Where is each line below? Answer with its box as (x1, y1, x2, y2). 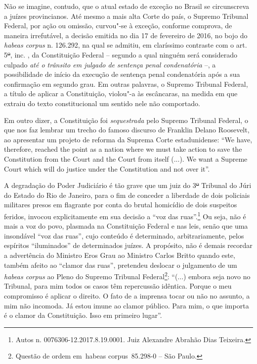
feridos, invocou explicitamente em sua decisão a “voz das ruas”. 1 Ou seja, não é (4, 209, 246, 221)
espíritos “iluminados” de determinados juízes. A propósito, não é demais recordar (4, 240, 253, 250)
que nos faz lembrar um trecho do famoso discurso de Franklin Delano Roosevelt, (4, 124, 250, 135)
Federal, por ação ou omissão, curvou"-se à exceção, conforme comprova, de (4, 20, 232, 31)
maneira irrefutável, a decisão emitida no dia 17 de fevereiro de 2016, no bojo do (4, 30, 248, 40)
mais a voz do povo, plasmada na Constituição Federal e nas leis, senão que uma (4, 221, 248, 231)
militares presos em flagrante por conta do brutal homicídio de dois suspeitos (4, 199, 237, 210)
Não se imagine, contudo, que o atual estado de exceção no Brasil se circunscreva (4, 1, 250, 11)
